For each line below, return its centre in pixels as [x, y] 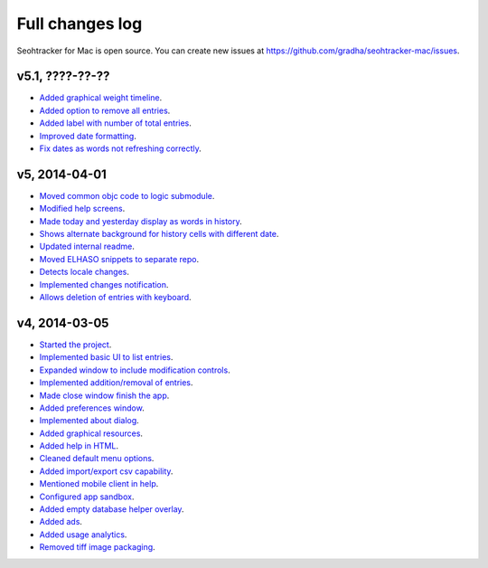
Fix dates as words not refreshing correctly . [121, 148]
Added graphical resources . [91, 433]
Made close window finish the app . [104, 395]
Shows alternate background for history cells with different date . [159, 234]
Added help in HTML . [79, 446]
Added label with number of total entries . [115, 123]
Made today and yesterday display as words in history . [141, 221]
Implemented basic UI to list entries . [106, 357]
